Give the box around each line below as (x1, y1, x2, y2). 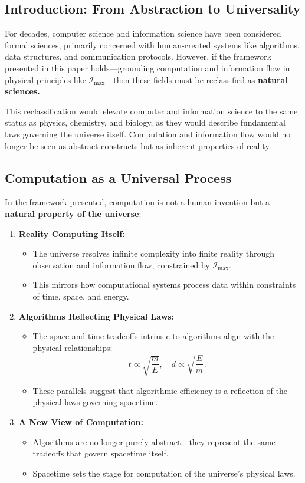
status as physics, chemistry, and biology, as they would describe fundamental (5, 116, 286, 129)
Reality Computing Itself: (18, 227, 125, 239)
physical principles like (5, 73, 86, 86)
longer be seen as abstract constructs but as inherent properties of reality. (5, 139, 271, 152)
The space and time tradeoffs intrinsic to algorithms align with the (32, 330, 274, 342)
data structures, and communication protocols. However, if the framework (5, 50, 271, 63)
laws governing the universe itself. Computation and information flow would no (5, 127, 291, 140)
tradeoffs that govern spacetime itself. (32, 447, 169, 459)
